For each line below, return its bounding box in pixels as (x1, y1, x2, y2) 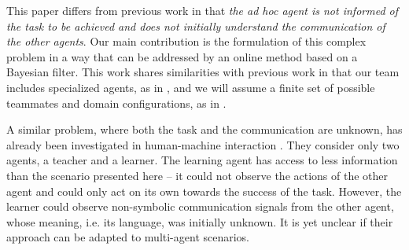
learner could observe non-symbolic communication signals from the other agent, (6, 198, 394, 215)
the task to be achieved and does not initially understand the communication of (6, 17, 385, 34)
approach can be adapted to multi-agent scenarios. (6, 229, 250, 245)
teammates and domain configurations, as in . (6, 94, 227, 111)
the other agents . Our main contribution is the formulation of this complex (6, 33, 367, 50)
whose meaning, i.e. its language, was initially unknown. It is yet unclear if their (6, 213, 393, 230)
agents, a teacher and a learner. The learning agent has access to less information (6, 152, 398, 168)
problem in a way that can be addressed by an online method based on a (6, 48, 358, 64)
